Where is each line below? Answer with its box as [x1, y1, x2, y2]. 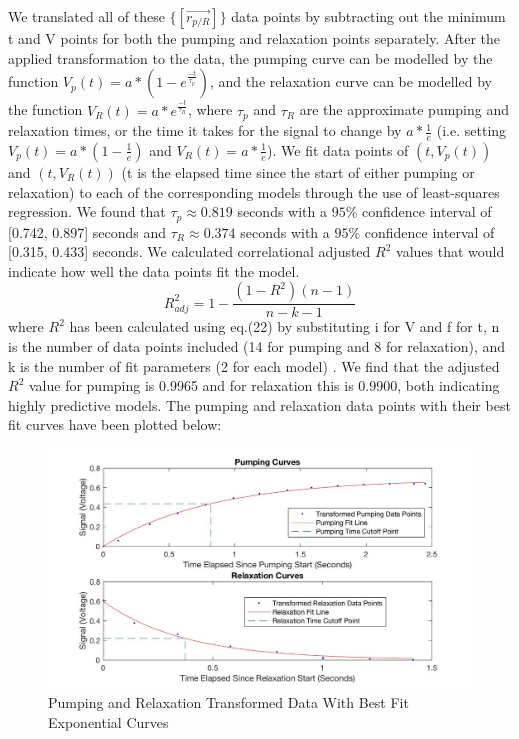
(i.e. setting [436, 120, 507, 141]
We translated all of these [8, 6, 165, 26]
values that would [396, 241, 505, 262]
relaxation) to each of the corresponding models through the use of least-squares [8, 181, 500, 202]
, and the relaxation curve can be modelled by [209, 71, 492, 92]
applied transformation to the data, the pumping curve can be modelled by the [8, 47, 493, 68]
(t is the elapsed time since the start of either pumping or [121, 161, 475, 182]
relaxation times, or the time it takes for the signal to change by [8, 120, 402, 141]
